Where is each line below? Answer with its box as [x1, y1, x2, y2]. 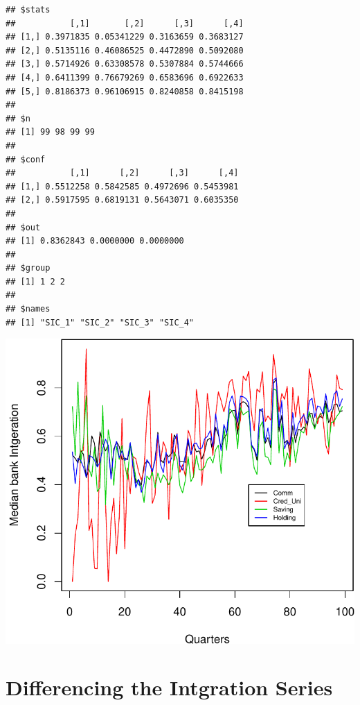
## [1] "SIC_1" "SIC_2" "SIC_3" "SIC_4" [6, 317, 195, 328]
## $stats [6, 5, 51, 15]
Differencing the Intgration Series [6, 673, 333, 702]
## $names [6, 304, 51, 314]
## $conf [6, 154, 46, 164]
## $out [6, 222, 41, 232]
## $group [6, 263, 51, 273]
